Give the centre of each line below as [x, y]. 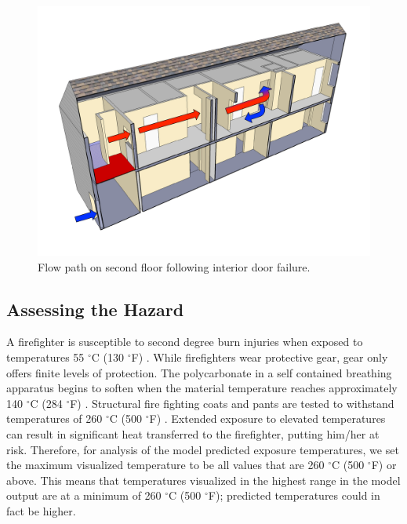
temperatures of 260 [55, 418]
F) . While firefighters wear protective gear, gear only [260, 357]
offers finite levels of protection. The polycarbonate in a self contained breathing [199, 372]
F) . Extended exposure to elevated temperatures [267, 418]
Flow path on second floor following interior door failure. [174, 266]
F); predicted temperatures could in [294, 495]
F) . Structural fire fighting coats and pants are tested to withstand [232, 403]
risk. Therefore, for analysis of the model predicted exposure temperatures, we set [203, 449]
